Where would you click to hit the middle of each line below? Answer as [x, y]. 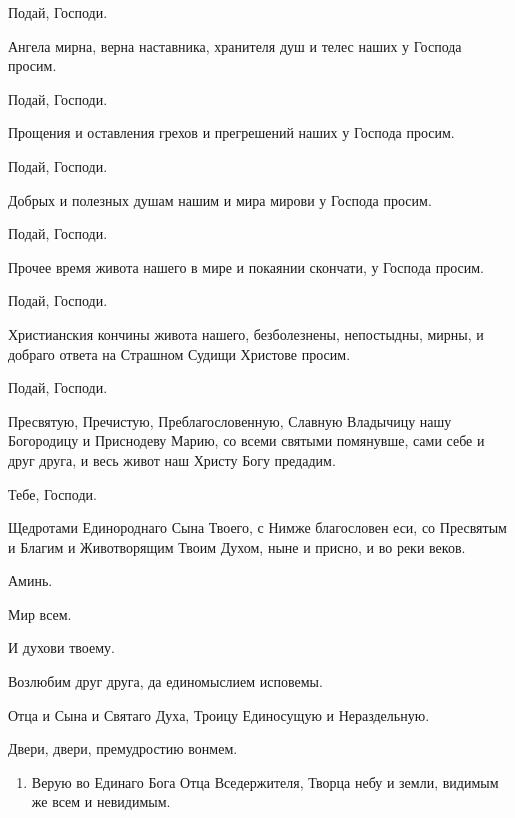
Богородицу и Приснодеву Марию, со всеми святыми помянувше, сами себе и [246, 440]
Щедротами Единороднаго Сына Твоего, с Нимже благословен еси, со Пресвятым [257, 527]
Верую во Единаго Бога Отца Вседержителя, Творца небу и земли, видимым [265, 781]
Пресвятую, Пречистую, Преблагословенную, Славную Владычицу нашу [230, 420]
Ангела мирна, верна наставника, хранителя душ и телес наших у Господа [235, 45]
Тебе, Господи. [52, 493]
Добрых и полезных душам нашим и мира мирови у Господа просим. [220, 199]
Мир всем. [40, 613]
